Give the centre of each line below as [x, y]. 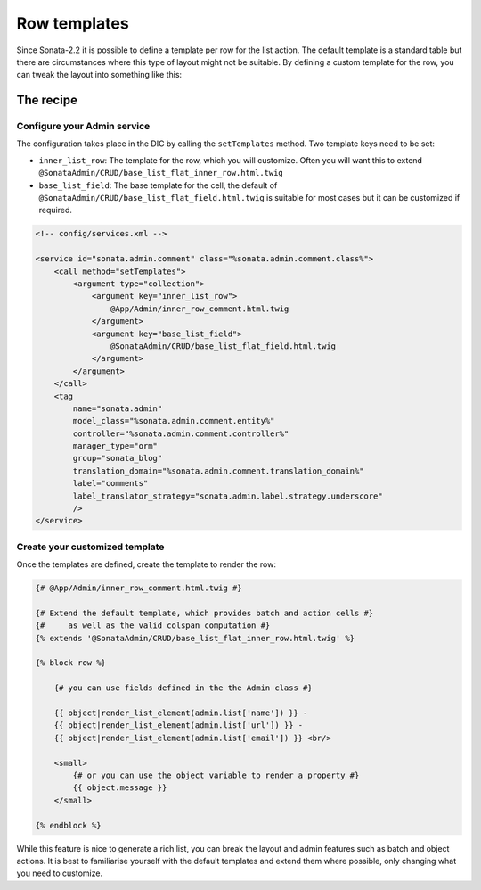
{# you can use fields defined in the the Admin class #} [183, 688]
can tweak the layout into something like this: [99, 75]
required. [56, 210]
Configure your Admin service [83, 127]
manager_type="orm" [115, 446]
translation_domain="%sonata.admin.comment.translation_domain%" [218, 471]
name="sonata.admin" [118, 408]
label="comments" [110, 483]
